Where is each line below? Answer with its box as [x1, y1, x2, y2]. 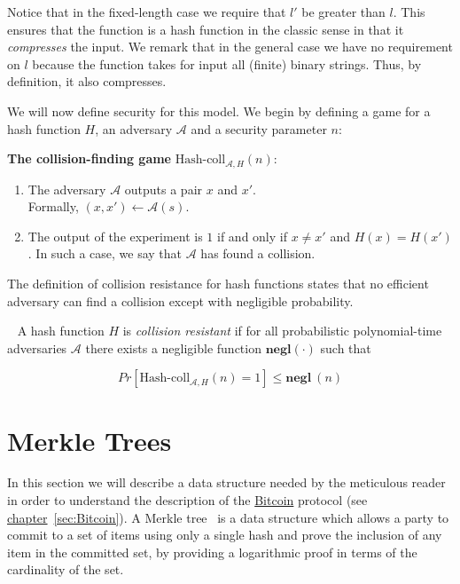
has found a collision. [200, 244, 316, 263]
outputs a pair [124, 179, 203, 198]
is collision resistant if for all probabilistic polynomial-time [122, 321, 442, 340]
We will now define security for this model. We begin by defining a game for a [7, 101, 431, 120]
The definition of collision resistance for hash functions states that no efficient [7, 273, 429, 292]
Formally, [27, 197, 79, 216]
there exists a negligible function [85, 338, 261, 357]
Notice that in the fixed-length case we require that [7, 3, 286, 20]
